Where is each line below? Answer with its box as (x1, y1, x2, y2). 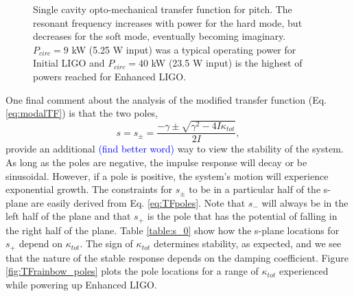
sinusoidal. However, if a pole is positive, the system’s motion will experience (5, 168, 329, 183)
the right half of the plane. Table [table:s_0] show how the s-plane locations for (5, 223, 340, 237)
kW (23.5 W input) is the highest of (151, 56, 303, 70)
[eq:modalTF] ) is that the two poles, (5, 106, 158, 120)
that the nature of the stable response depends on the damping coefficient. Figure (5, 250, 349, 264)
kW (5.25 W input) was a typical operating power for (71, 42, 296, 56)
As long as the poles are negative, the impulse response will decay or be (5, 155, 307, 169)
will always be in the (261, 195, 349, 209)
